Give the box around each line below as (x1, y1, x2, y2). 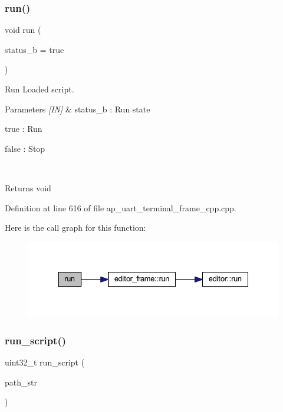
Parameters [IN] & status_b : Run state (5, 102, 150, 115)
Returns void (5, 181, 51, 194)
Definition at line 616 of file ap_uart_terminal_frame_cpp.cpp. (5, 201, 236, 214)
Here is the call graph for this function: (5, 221, 146, 234)
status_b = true (5, 43, 64, 55)
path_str (5, 376, 37, 388)
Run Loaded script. (5, 83, 74, 95)
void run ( (5, 24, 41, 36)
